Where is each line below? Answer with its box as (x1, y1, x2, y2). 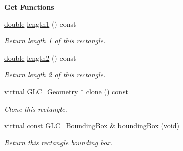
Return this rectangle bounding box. (4, 137, 112, 147)
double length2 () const (4, 52, 76, 63)
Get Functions (4, 2, 54, 12)
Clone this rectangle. (4, 103, 67, 114)
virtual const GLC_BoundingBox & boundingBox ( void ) (4, 120, 179, 131)
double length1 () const (4, 18, 76, 29)
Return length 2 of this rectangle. (4, 69, 106, 80)
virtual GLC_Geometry (4, 86, 78, 96)
